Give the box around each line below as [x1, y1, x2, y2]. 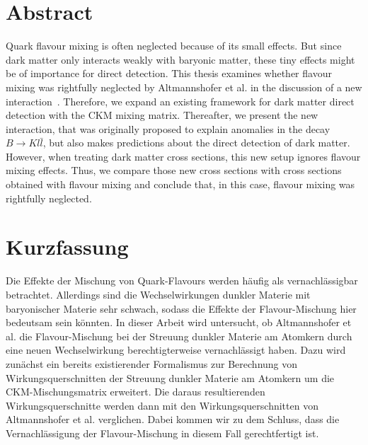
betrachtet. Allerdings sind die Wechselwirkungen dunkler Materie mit [6, 287, 311, 301]
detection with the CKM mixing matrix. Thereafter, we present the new [6, 108, 318, 122]
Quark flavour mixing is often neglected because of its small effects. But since [6, 38, 342, 53]
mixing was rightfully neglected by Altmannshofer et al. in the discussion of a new [6, 79, 362, 94]
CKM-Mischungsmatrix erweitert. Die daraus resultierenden [6, 384, 265, 399]
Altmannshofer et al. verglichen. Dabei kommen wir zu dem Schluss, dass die [6, 412, 340, 427]
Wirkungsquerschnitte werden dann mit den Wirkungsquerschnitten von [6, 398, 318, 412]
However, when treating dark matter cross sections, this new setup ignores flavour [6, 149, 361, 163]
